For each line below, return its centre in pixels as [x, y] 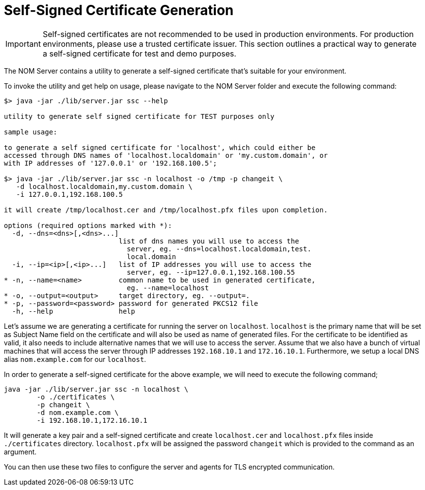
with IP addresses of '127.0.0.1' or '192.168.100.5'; [111, 163]
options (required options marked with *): [88, 225]
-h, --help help [73, 311]
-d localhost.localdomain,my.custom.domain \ [104, 186]
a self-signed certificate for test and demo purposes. [139, 53]
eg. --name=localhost [168, 288]
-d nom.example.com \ [78, 412]
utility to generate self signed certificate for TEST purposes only [139, 116]
